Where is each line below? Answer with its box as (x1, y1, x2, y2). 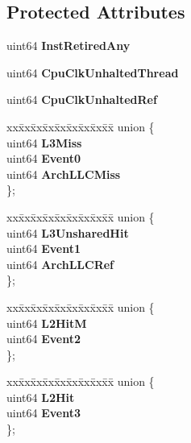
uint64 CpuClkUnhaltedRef (6, 91, 157, 108)
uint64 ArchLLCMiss (6, 165, 121, 182)
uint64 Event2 (6, 330, 81, 347)
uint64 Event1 (6, 240, 81, 257)
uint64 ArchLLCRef (6, 255, 114, 272)
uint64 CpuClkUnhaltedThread (6, 64, 179, 81)
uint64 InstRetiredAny (6, 37, 131, 54)
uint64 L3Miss (6, 134, 82, 151)
